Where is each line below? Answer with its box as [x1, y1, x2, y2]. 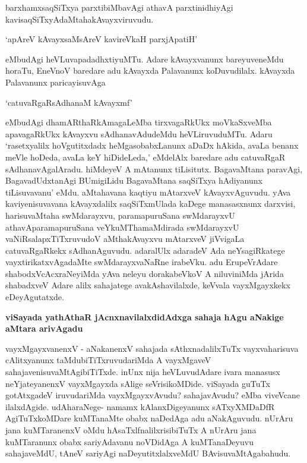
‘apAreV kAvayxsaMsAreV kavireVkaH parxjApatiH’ [5, 33, 198, 45]
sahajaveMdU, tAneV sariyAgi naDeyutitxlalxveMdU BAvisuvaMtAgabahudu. [5, 447, 291, 459]
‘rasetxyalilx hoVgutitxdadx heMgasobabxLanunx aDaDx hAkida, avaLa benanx [5, 139, 299, 152]
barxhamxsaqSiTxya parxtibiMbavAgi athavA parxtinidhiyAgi [5, 1, 233, 13]
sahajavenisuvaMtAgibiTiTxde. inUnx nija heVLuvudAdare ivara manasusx [5, 366, 280, 378]
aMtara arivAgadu [5, 322, 83, 335]
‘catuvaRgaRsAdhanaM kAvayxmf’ [5, 96, 132, 108]
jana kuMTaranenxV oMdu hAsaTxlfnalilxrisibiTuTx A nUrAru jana [5, 424, 257, 436]
